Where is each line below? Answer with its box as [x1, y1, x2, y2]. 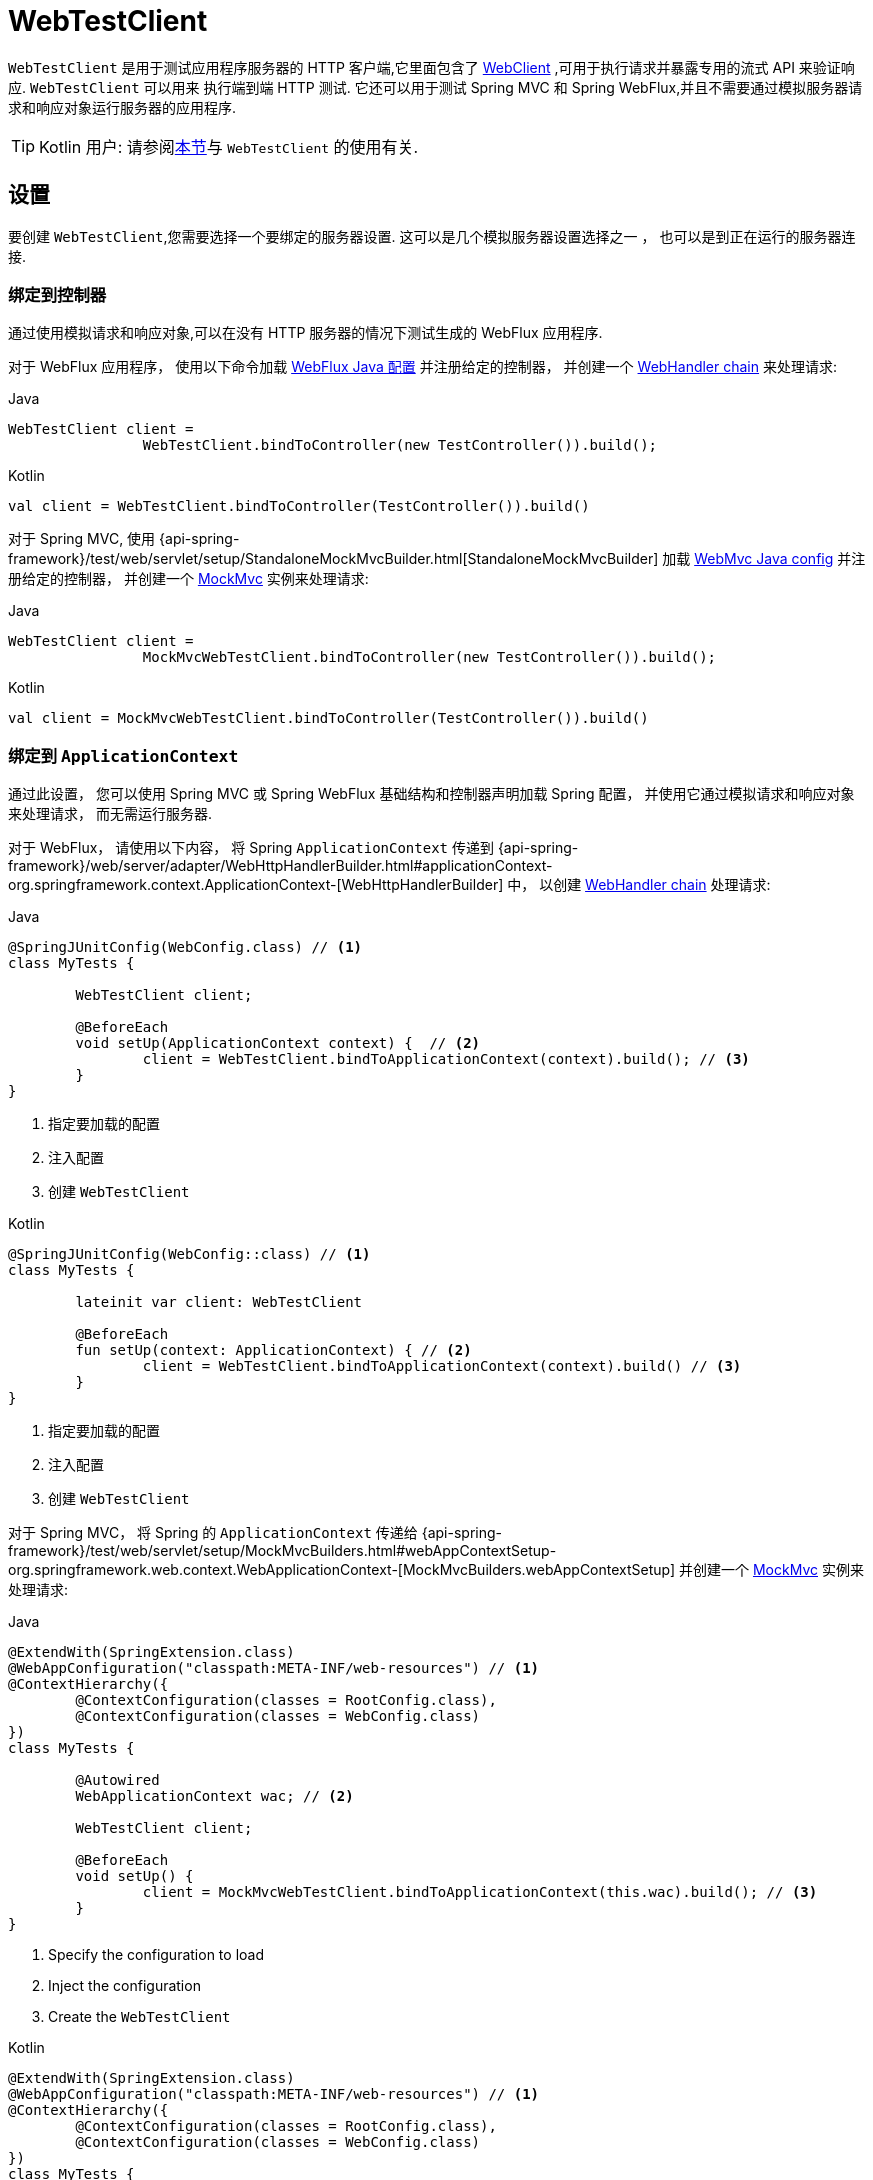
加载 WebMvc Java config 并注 [662, 550, 866, 568]
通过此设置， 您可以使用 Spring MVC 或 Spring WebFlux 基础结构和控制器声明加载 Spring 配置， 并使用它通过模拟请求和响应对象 [8, 785, 855, 803]
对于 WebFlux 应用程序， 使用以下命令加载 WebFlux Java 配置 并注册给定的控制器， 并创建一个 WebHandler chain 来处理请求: [8, 358, 838, 376]
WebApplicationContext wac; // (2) [75, 1788, 354, 1805]
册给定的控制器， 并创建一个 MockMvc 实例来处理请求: [8, 570, 369, 588]
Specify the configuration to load [48, 1946, 264, 1964]
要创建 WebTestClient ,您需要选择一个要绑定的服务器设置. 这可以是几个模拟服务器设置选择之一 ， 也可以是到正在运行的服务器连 [8, 227, 856, 245]
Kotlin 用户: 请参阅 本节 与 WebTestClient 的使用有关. [39, 136, 419, 157]
